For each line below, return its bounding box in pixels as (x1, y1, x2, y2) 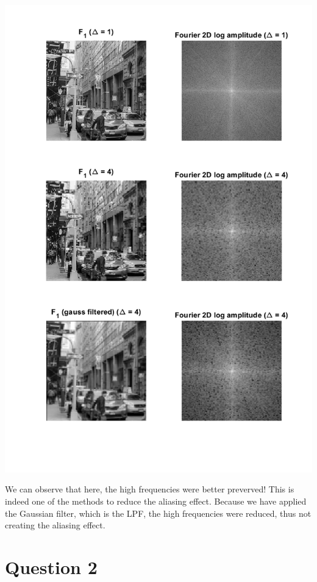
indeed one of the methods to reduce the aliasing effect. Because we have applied (5, 495, 307, 508)
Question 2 (5, 555, 98, 579)
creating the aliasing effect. (5, 519, 105, 531)
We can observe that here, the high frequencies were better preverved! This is (5, 483, 294, 495)
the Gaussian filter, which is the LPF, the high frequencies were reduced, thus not (5, 506, 312, 519)
